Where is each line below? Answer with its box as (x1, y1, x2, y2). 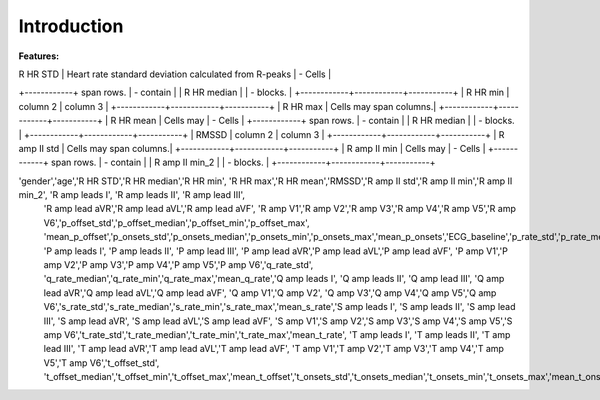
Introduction (18, 15, 124, 37)
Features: (18, 50, 60, 62)
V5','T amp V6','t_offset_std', (43, 356, 160, 369)
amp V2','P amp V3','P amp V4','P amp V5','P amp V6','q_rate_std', (43, 259, 314, 271)
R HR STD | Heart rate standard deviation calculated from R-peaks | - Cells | (18, 68, 332, 80)
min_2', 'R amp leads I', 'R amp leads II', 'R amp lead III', (18, 189, 245, 201)
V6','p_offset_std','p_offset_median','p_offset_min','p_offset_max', (43, 216, 310, 229)
